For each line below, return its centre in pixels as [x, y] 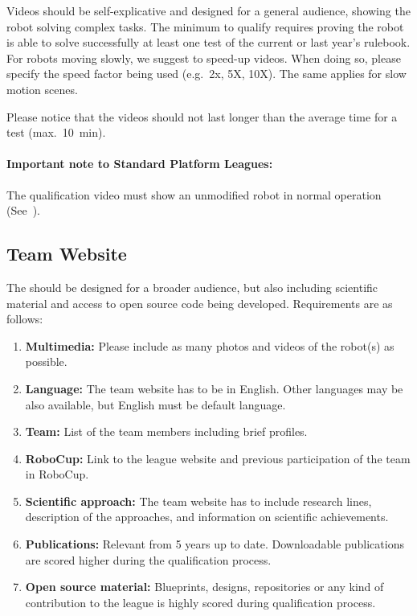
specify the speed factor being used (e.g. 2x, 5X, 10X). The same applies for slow [206, 74]
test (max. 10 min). [56, 132]
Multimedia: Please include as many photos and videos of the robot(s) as [210, 345]
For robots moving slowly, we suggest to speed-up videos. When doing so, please [204, 57]
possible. [46, 361]
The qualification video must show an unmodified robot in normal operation [194, 194]
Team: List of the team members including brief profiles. [166, 431]
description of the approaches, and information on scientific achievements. [207, 517]
